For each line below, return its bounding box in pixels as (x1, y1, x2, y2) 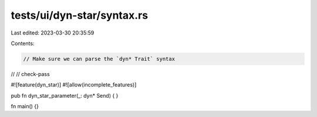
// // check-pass (11, 70, 50, 77)
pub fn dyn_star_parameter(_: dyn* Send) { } (11, 92, 119, 99)
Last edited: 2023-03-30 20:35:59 (11, 29, 95, 36)
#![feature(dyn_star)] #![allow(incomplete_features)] (11, 81, 137, 88)
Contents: (11, 40, 35, 47)
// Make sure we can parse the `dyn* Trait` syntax (23, 56, 176, 62)
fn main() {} (11, 103, 39, 110)
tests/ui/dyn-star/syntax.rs (11, 9, 149, 22)
